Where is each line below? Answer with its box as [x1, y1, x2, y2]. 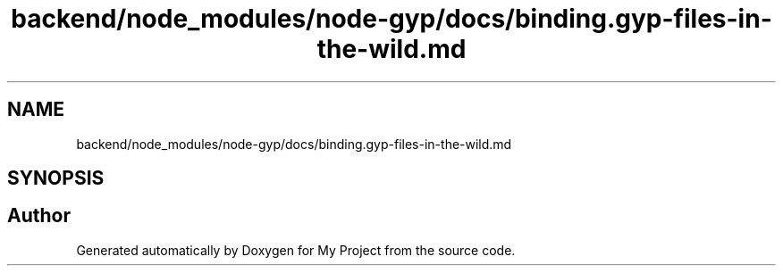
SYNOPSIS [7, 167, 105, 190]
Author [7, 204, 71, 227]
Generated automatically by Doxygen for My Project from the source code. [76, 242, 516, 258]
